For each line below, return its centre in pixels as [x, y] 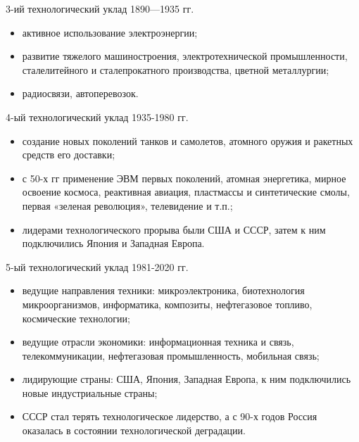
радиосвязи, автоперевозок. [80, 93]
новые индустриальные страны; [90, 392]
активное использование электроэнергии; [110, 32]
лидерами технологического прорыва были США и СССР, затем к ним [174, 229]
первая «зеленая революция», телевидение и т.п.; [127, 205]
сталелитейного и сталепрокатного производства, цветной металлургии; [176, 69]
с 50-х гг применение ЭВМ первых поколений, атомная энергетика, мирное [184, 178]
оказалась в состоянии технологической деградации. [134, 430]
